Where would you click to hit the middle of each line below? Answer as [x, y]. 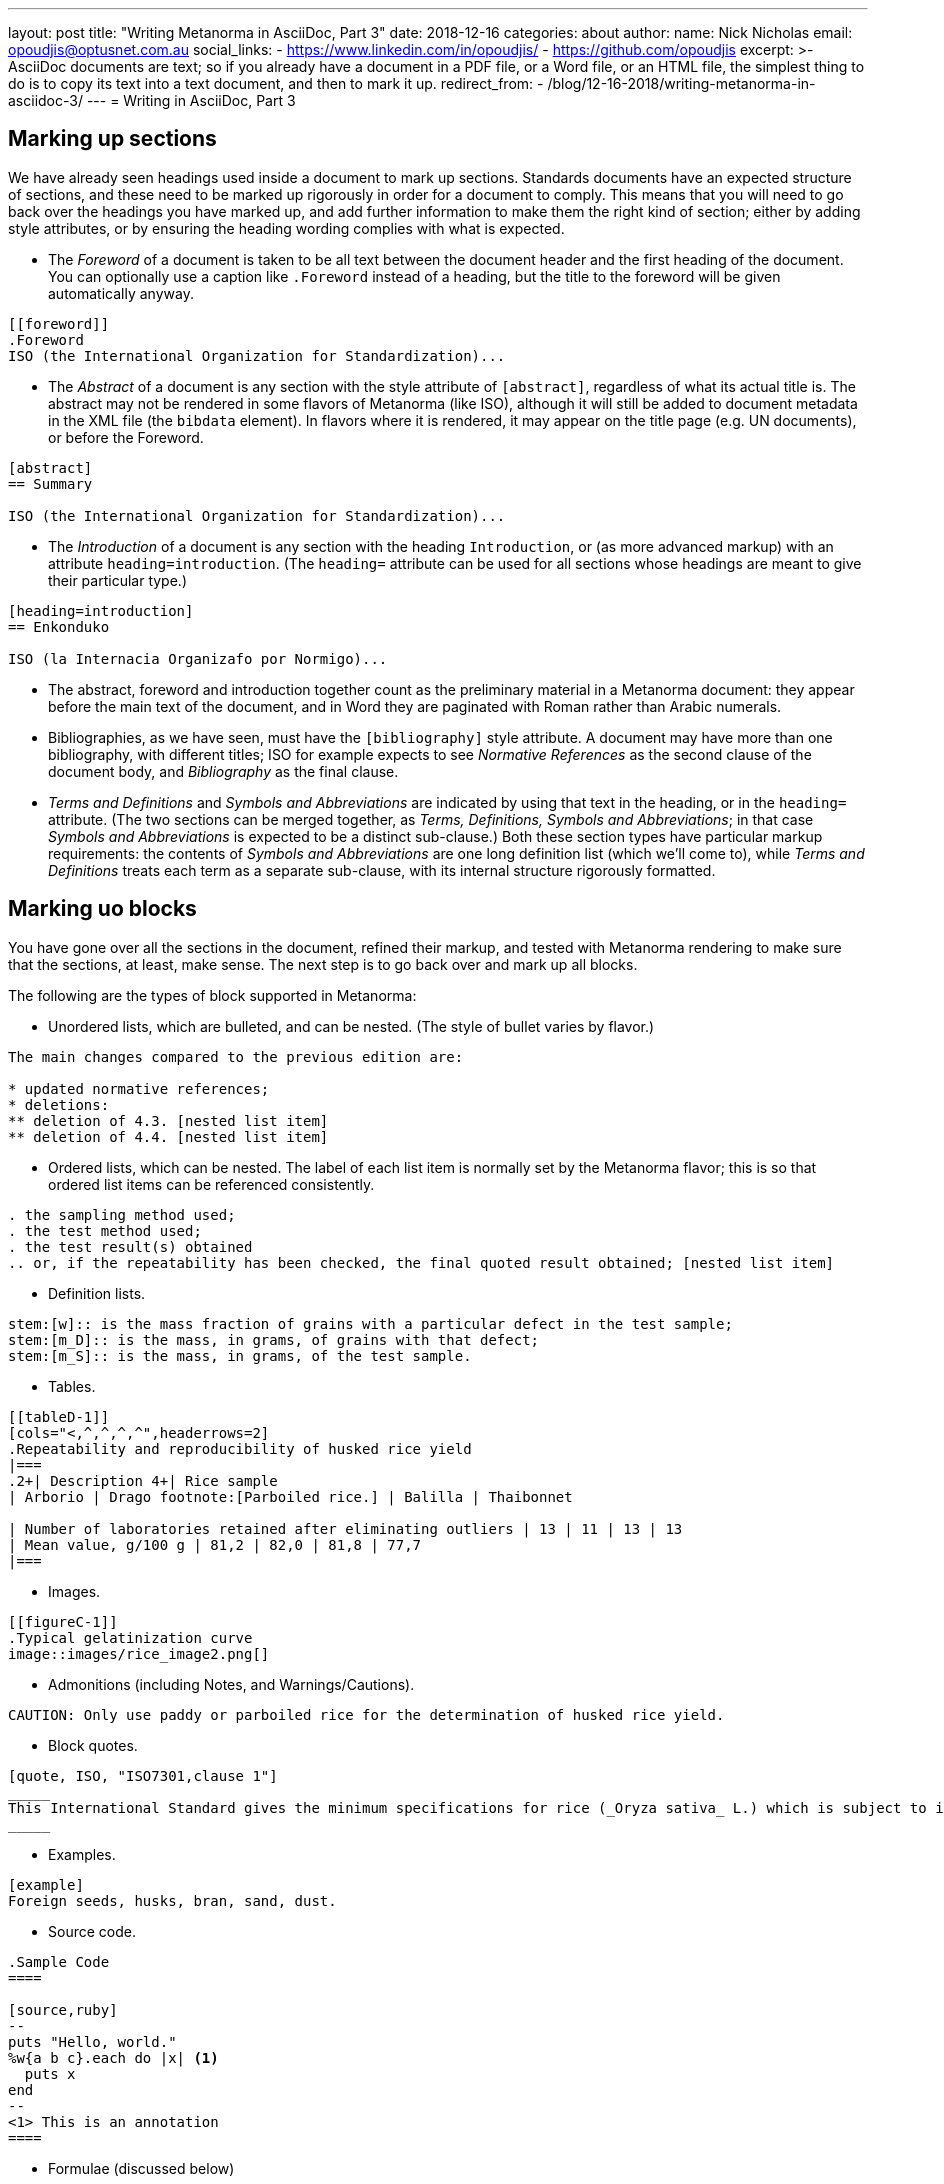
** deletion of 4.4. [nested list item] [168, 1136]
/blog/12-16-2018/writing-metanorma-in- [681, 83]
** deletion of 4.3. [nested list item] [168, 1120]
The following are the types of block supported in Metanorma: [212, 995]
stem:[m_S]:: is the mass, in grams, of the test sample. [240, 1355]
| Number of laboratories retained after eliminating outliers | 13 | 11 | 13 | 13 [345, 1528]
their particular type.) [117, 580]
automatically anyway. [121, 293]
